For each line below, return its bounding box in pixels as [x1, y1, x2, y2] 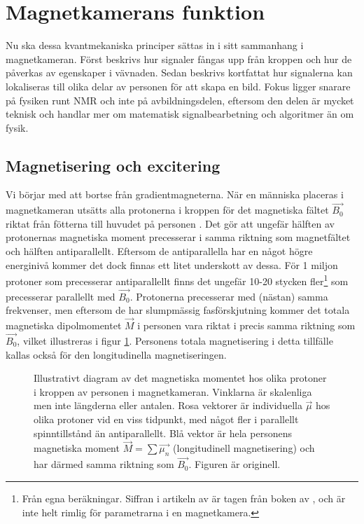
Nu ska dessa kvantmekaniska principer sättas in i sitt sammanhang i [6, 38, 304, 53]
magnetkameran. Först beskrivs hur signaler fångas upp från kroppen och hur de [6, 51, 352, 66]
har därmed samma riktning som [34, 457, 174, 471]
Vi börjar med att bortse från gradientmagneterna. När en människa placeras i [6, 187, 344, 202]
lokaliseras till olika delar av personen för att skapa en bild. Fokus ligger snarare [6, 78, 351, 93]
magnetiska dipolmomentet [6, 318, 122, 333]
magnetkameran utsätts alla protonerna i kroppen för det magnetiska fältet [6, 202, 329, 217]
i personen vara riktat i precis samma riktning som [137, 318, 356, 333]
